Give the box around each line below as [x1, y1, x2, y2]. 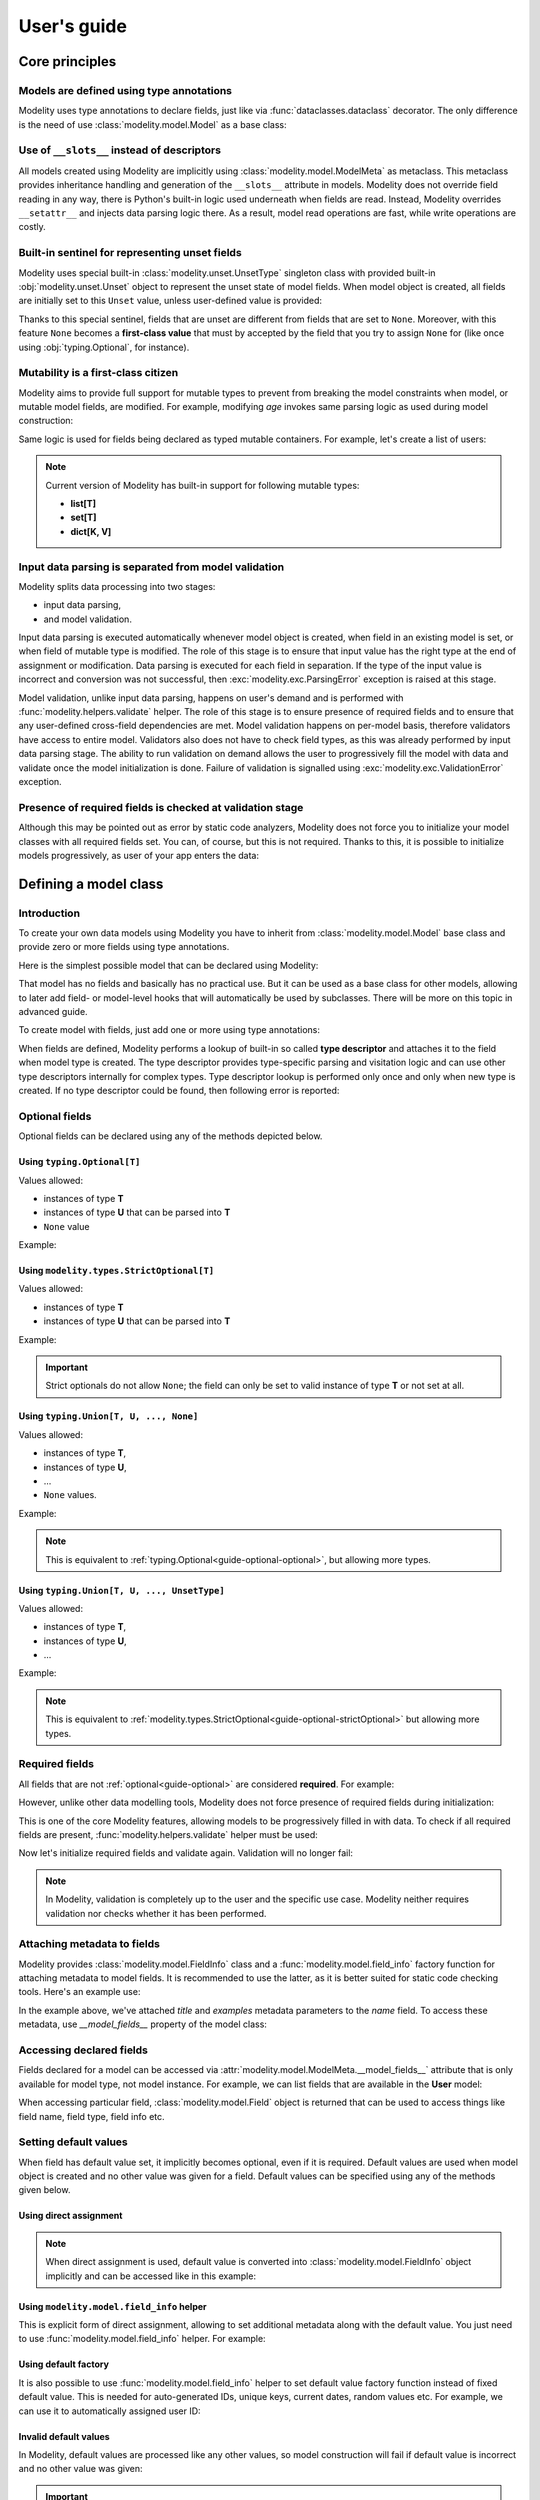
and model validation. [43, 613, 132, 625]
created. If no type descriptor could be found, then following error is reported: [18, 1084, 340, 1096]
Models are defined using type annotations [18, 83, 233, 97]
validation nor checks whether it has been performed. [45, 1907, 267, 1919]
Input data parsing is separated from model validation [18, 560, 285, 574]
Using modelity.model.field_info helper [18, 2300, 207, 2312]
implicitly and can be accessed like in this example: [45, 2270, 257, 2282]
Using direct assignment [18, 2210, 123, 2222]
